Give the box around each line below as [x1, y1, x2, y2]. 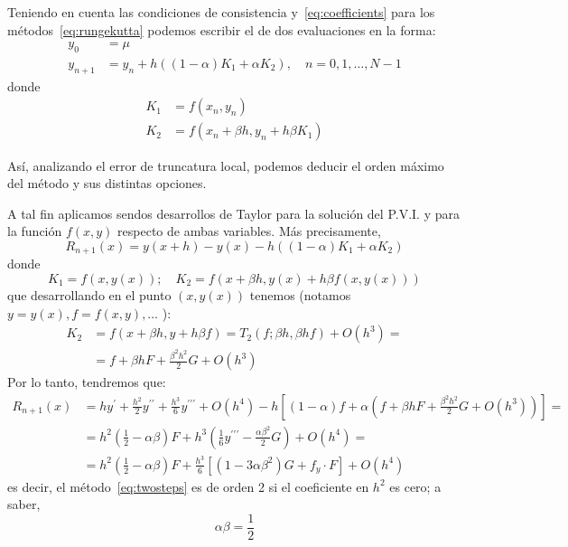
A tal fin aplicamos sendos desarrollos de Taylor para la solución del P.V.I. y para [7, 203, 460, 222]
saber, [7, 495, 41, 514]
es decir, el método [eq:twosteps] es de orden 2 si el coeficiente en [7, 476, 369, 495]
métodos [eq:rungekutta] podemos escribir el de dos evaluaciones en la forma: [7, 20, 436, 39]
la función [7, 222, 62, 240]
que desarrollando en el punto [7, 285, 172, 304]
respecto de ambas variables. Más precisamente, [117, 222, 381, 240]
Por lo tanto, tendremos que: [7, 373, 166, 391]
